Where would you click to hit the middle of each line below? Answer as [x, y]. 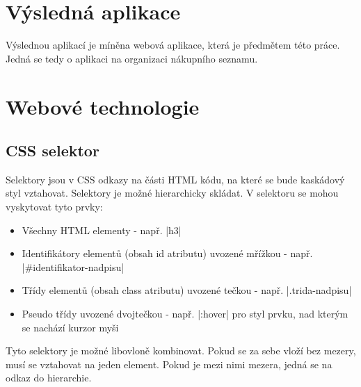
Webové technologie [103, 106]
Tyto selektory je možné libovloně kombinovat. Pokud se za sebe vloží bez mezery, [181, 351]
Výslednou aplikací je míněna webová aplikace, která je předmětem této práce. [173, 45]
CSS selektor [53, 150]
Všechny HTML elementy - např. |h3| [102, 230]
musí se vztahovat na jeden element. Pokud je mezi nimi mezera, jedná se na [169, 364]
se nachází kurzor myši [70, 327]
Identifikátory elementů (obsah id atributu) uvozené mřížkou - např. [167, 253]
